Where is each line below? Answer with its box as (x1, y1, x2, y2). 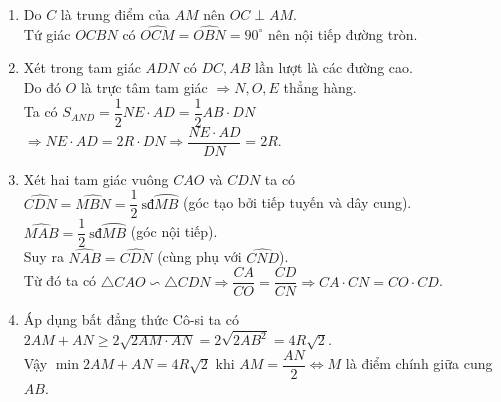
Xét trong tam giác (23, 57, 141, 78)
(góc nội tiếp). (130, 221, 218, 242)
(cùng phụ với (157, 246, 242, 267)
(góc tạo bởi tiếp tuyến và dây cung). (182, 192, 412, 213)
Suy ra (23, 246, 64, 267)
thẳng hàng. (283, 77, 357, 97)
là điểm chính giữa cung (345, 353, 493, 374)
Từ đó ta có (23, 270, 97, 291)
